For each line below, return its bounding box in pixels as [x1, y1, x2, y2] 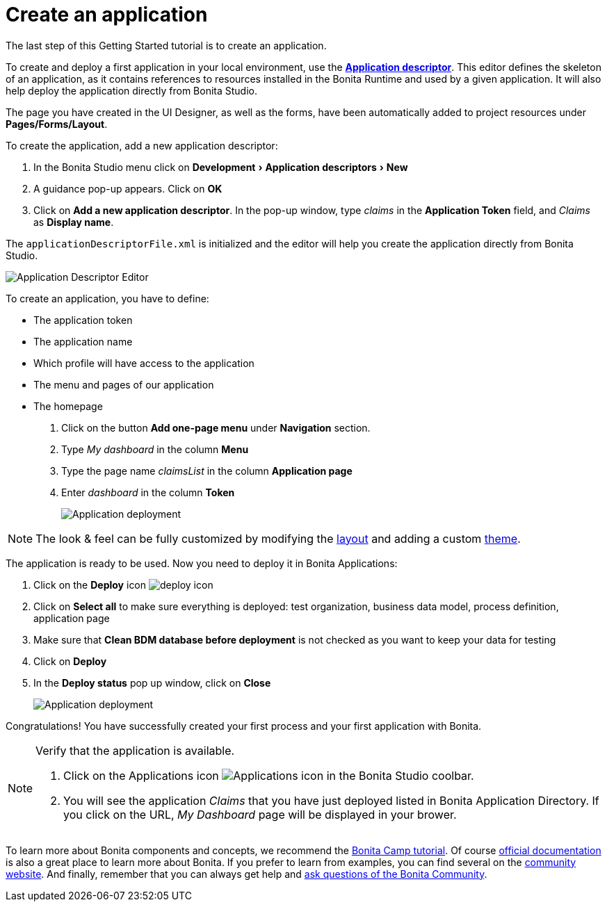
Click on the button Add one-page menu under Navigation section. [61, 421, 371, 434]
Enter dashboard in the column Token [61, 486, 235, 498]
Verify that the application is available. [35, 743, 235, 758]
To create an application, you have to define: [6, 292, 209, 304]
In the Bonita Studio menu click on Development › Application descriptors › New [33, 161, 408, 173]
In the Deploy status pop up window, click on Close [33, 676, 271, 689]
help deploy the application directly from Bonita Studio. [6, 84, 257, 97]
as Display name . [33, 215, 114, 228]
